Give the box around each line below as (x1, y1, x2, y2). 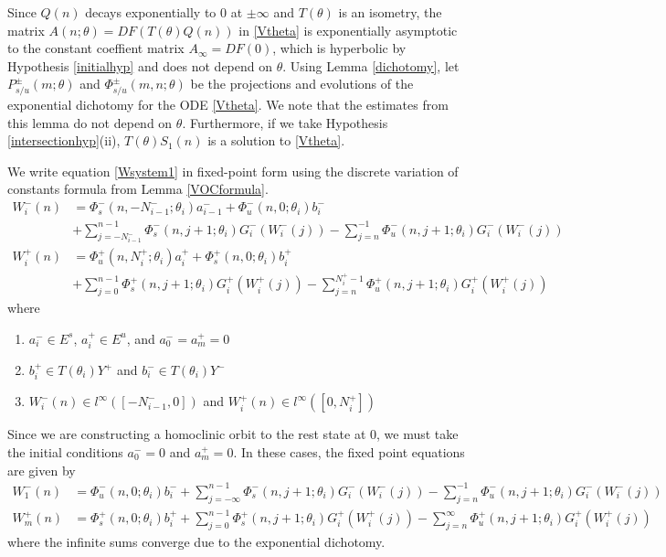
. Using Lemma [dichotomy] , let (282, 56, 460, 75)
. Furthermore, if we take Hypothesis (182, 112, 388, 132)
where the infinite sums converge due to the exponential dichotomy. (7, 531, 386, 551)
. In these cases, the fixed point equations (233, 443, 465, 462)
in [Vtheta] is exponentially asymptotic (238, 20, 458, 39)
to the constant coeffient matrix (7, 38, 185, 58)
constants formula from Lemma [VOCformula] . (7, 179, 269, 198)
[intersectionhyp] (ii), (7, 131, 121, 150)
